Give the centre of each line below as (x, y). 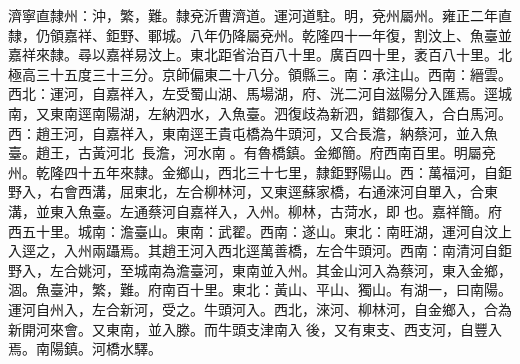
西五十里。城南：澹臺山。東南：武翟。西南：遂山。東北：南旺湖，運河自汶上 (260, 230)
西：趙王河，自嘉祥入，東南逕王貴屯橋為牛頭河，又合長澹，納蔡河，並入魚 (253, 132)
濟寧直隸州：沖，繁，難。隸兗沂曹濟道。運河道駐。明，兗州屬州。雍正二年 (253, 15)
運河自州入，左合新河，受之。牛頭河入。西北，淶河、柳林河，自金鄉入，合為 (260, 308)
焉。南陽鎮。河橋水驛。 (85, 348)
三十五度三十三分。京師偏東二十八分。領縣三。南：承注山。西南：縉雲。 (273, 73)
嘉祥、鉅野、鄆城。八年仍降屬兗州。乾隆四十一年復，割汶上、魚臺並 (287, 34)
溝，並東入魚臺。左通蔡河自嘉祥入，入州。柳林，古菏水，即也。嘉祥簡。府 (255, 210)
